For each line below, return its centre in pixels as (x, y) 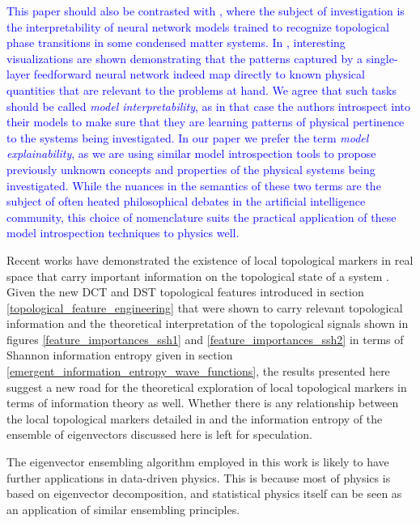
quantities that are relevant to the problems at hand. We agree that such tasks (202, 89)
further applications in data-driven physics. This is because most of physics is (199, 477)
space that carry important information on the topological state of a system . (198, 276)
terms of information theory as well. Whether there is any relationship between (203, 403)
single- (382, 58)
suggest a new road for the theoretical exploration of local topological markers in (207, 387)
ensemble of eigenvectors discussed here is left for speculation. (159, 434)
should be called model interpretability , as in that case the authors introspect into (209, 106)
